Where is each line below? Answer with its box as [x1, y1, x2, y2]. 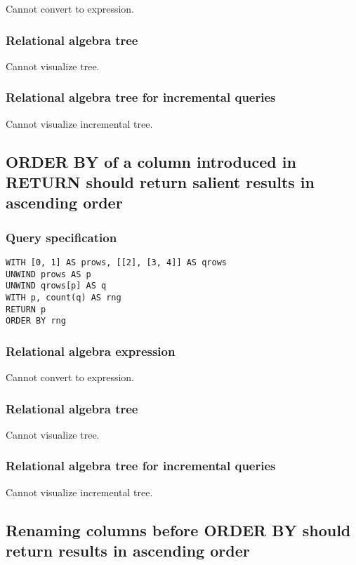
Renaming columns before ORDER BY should [6, 519, 351, 540]
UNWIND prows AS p [6, 269, 91, 279]
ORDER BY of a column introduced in [6, 150, 296, 172]
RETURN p [6, 304, 46, 314]
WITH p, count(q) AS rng [6, 292, 121, 303]
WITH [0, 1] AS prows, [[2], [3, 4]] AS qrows [6, 258, 227, 267]
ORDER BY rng [6, 316, 66, 326]
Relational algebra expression [6, 342, 176, 359]
